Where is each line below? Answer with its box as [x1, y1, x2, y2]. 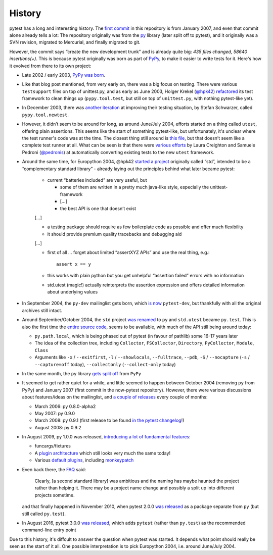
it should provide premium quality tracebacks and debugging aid [47, 231, 182, 237]
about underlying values [47, 289, 98, 295]
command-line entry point [22, 527, 76, 533]
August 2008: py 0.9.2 [34, 424, 81, 430]
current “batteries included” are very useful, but [47, 177, 147, 183]
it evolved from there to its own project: [9, 63, 92, 69]
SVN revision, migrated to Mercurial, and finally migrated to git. [9, 39, 141, 45]
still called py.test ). [22, 511, 66, 517]
